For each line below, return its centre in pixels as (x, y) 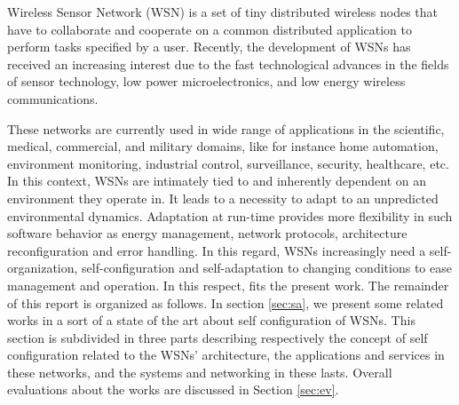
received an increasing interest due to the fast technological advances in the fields (228, 64)
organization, (43, 268)
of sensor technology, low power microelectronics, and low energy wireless (206, 81)
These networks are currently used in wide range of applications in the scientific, (226, 128)
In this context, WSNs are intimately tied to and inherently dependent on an (217, 181)
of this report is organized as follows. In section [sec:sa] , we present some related (226, 302)
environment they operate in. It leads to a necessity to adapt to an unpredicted (223, 198)
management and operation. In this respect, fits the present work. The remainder (228, 285)
